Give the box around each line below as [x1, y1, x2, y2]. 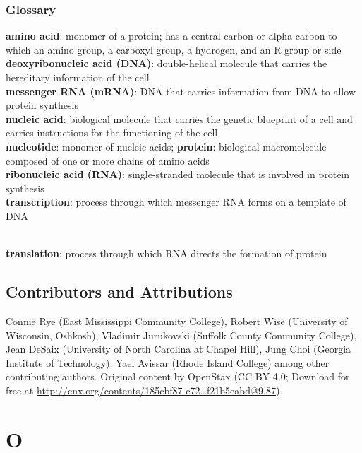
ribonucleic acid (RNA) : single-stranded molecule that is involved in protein [6, 167, 350, 182]
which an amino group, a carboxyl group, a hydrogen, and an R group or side [6, 42, 342, 57]
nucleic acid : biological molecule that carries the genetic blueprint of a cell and [6, 111, 353, 126]
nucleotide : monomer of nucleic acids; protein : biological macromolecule [6, 139, 327, 153]
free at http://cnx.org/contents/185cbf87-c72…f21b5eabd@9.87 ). [6, 382, 283, 397]
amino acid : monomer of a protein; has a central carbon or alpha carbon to [6, 28, 337, 43]
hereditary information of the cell [6, 70, 150, 84]
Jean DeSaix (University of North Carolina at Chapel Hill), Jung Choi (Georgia [6, 341, 351, 356]
